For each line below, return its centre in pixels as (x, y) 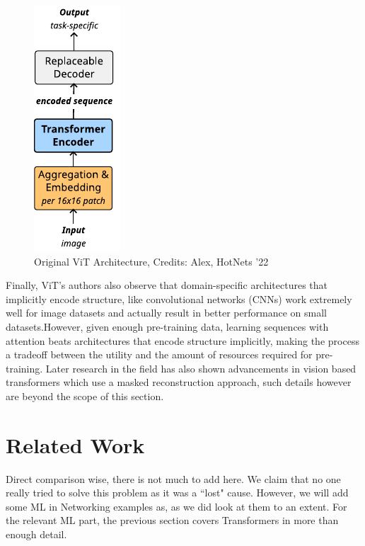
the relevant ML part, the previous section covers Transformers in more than (172, 520)
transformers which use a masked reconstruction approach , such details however (179, 382)
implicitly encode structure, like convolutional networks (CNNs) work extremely (179, 298)
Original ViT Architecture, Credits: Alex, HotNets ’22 (151, 261)
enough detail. (36, 534)
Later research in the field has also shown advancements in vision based (201, 368)
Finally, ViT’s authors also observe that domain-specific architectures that (167, 285)
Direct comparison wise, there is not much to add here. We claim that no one (173, 478)
